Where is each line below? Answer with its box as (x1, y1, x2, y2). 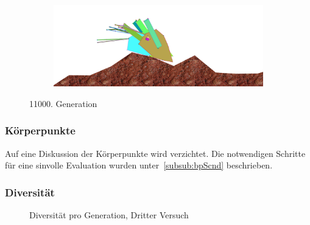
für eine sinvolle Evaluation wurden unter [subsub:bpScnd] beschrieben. (5, 159, 273, 171)
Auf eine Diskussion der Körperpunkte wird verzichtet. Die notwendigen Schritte (5, 147, 306, 159)
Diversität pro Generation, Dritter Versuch (29, 209, 189, 221)
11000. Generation (29, 97, 97, 109)
